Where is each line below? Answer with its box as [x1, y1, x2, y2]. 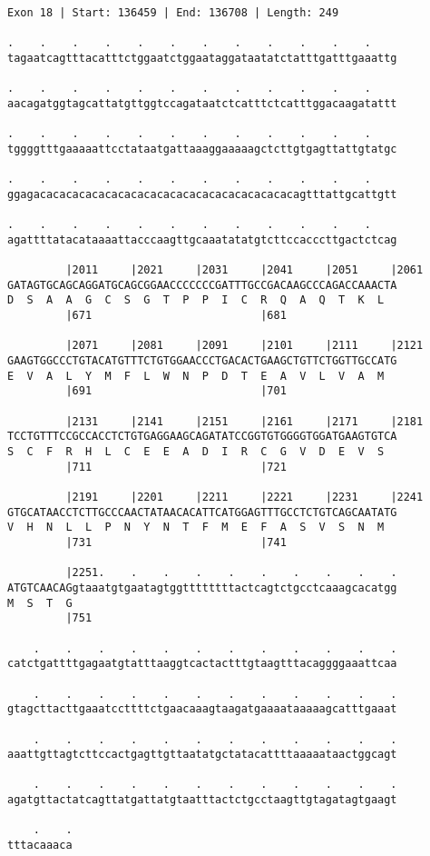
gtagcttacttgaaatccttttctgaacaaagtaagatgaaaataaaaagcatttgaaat [7, 702, 397, 716]
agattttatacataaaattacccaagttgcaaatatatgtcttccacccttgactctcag [7, 233, 397, 246]
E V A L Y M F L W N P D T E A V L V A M [7, 369, 385, 383]
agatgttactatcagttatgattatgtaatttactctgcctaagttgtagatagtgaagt [7, 793, 397, 807]
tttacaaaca [7, 839, 73, 852]
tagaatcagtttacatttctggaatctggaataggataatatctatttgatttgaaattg [7, 51, 397, 65]
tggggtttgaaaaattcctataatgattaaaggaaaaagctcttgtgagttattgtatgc [7, 142, 397, 155]
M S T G [7, 596, 73, 610]
